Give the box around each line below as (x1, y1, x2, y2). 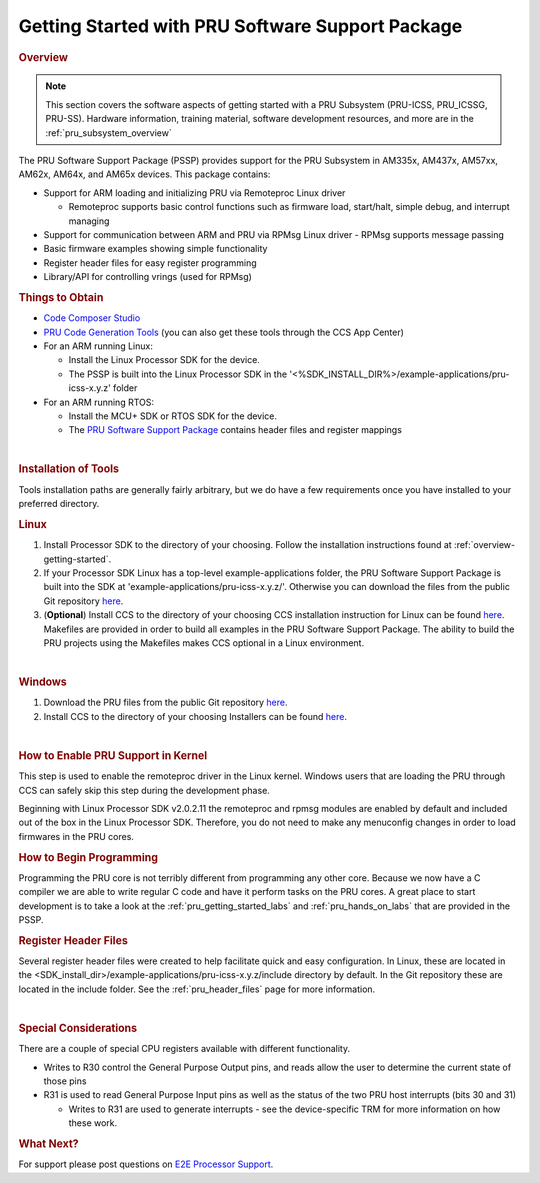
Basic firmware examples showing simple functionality (43, 243, 268, 255)
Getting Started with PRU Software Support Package (18, 15, 463, 37)
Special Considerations (18, 1021, 138, 1035)
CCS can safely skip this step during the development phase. (18, 784, 270, 796)
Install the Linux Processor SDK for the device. (68, 354, 260, 366)
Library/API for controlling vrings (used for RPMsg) (43, 271, 252, 283)
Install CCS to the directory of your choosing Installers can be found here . (43, 710, 347, 722)
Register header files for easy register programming (43, 256, 257, 269)
